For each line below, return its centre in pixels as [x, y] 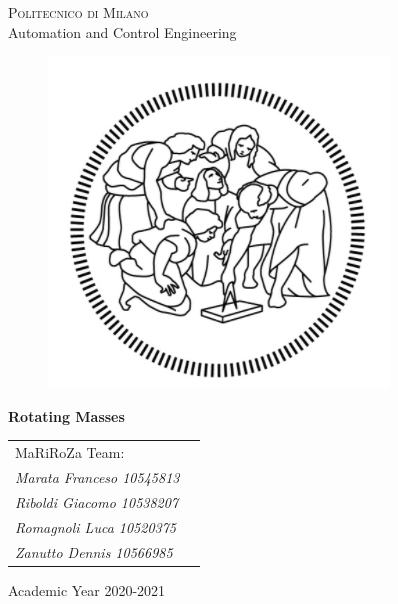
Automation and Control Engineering [122, 31]
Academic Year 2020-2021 [87, 589]
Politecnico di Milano [78, 12]
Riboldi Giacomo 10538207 [97, 501]
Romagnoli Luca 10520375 [96, 526]
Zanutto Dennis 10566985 [94, 551]
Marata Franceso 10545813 [97, 476]
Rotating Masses [66, 415]
